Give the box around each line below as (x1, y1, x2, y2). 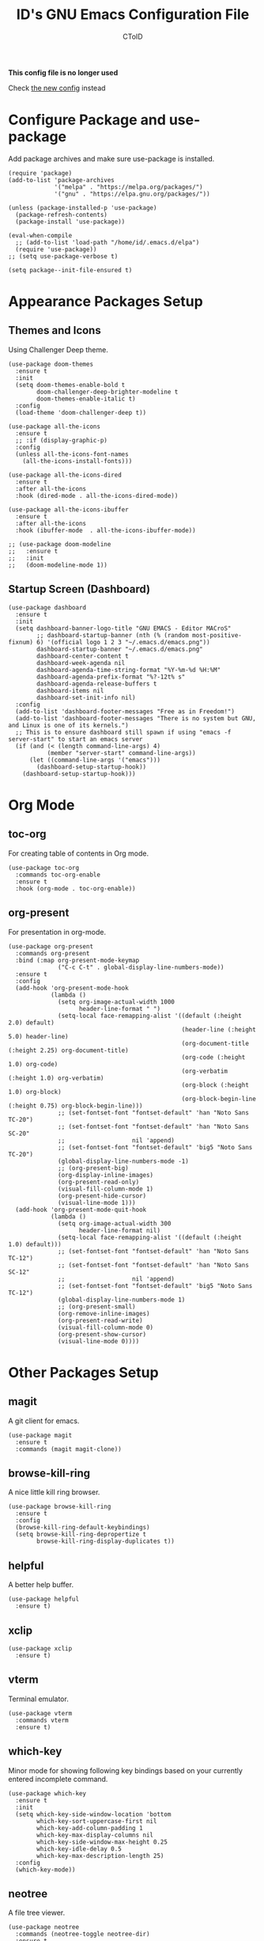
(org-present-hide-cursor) (58, 1191, 147, 1200)
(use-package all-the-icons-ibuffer (8, 505, 129, 514)
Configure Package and (8, 111, 166, 129)
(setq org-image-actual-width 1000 (58, 997, 175, 1006)
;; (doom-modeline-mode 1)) (8, 560, 108, 569)
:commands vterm (15, 1716, 69, 1724)
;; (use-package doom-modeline (8, 540, 111, 548)
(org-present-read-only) (58, 1178, 140, 1186)
